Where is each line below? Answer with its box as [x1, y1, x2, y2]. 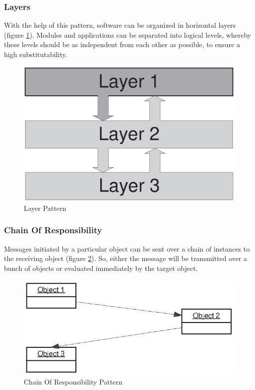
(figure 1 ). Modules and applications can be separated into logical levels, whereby [4, 29, 252, 40]
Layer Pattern [24, 202, 66, 213]
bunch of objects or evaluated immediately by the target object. [4, 262, 198, 273]
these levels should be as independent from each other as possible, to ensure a [4, 39, 240, 50]
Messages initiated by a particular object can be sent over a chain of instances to [4, 243, 250, 254]
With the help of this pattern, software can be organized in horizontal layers [4, 20, 236, 30]
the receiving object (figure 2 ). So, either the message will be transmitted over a [4, 253, 248, 263]
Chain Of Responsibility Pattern [24, 377, 123, 387]
